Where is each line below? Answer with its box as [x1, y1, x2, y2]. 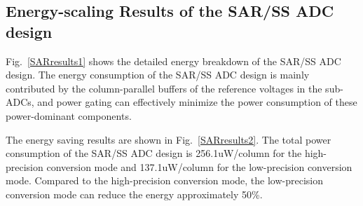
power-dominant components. [6, 108, 132, 123]
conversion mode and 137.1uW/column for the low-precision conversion [46, 159, 352, 174]
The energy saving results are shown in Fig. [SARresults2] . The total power [6, 132, 331, 146]
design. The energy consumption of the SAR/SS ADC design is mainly [6, 67, 310, 82]
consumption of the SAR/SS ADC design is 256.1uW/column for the [6, 146, 302, 160]
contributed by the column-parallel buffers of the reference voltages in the [6, 81, 322, 95]
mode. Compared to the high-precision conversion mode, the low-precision [6, 173, 324, 188]
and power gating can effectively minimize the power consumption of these [37, 95, 357, 109]
